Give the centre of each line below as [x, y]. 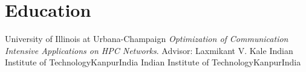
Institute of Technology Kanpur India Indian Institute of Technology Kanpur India [153, 62]
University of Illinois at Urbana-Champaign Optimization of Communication [147, 39]
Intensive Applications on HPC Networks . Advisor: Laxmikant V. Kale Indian [149, 50]
